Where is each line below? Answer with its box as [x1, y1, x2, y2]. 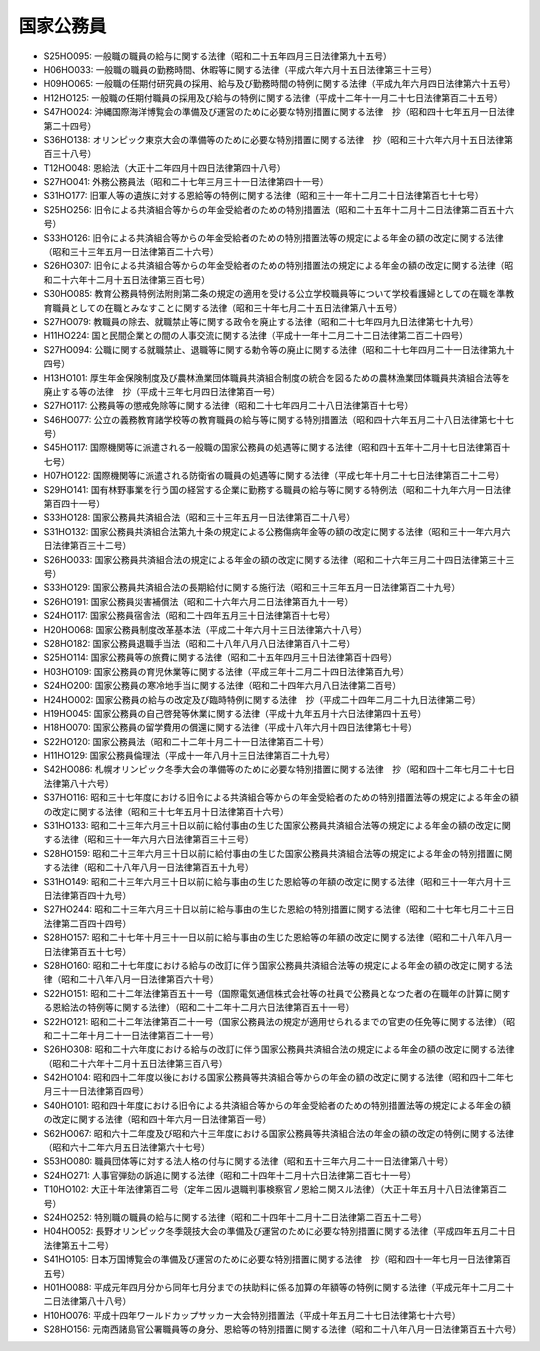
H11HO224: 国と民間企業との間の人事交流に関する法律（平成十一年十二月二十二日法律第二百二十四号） [43, 330, 469, 342]
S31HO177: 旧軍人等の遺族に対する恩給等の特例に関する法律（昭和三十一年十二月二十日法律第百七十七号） [43, 190, 484, 202]
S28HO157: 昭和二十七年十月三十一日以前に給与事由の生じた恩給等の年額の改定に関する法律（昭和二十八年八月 [43, 931, 504, 944]
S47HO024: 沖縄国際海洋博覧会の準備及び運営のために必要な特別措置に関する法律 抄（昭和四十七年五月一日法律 [43, 106, 515, 118]
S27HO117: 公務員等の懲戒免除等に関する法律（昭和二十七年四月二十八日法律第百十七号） [43, 400, 414, 412]
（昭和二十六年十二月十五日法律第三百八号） [43, 1057, 228, 1069]
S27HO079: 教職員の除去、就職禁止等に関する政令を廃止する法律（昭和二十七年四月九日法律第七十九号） [43, 315, 479, 327]
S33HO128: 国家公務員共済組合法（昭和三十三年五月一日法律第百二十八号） [43, 511, 356, 524]
